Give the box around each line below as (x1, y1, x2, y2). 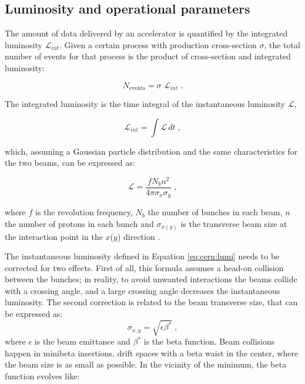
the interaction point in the (5, 230, 103, 242)
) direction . (117, 230, 160, 242)
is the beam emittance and (34, 335, 130, 348)
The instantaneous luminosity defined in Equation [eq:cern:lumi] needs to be (5, 250, 280, 262)
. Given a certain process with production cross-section (59, 38, 257, 51)
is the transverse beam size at (180, 218, 287, 229)
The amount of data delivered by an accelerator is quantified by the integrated (5, 27, 288, 39)
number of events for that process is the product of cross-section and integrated (5, 50, 291, 62)
